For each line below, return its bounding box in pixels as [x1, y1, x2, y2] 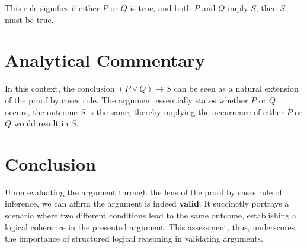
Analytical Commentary [5, 48, 206, 72]
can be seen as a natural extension [174, 82, 299, 94]
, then [255, 2, 277, 14]
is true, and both [130, 2, 191, 14]
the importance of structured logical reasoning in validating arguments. [5, 232, 264, 244]
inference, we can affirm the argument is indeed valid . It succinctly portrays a [5, 197, 289, 210]
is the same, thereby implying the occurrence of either [88, 105, 284, 118]
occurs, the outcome [5, 105, 78, 118]
